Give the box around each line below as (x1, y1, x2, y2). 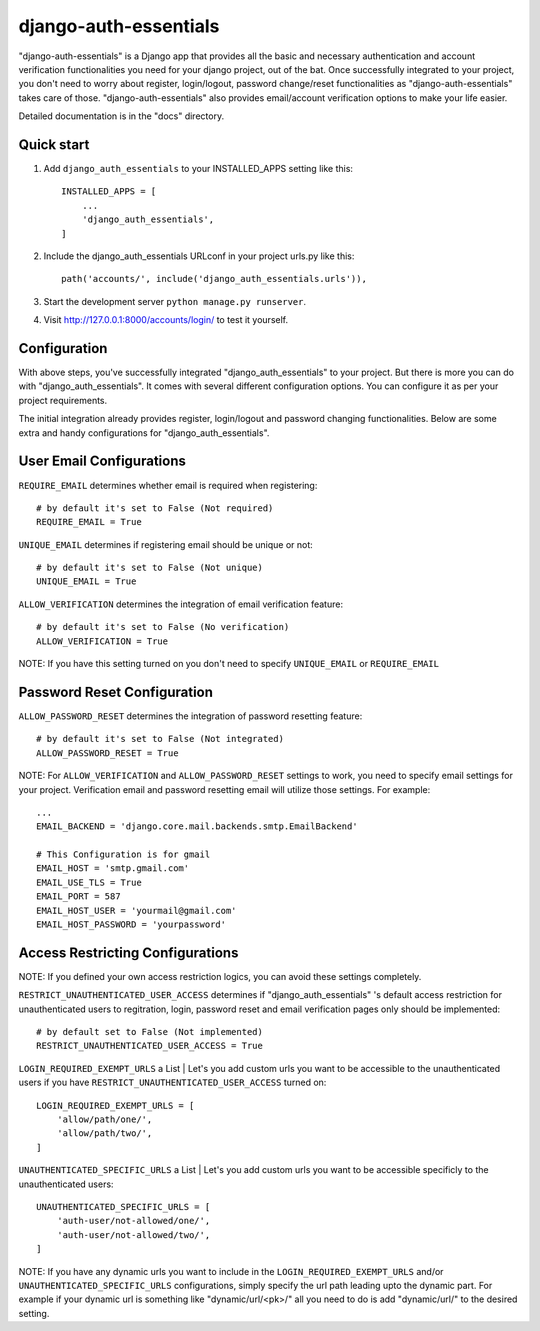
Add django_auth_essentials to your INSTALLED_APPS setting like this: (43, 163, 354, 175)
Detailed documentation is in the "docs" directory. (18, 110, 225, 122)
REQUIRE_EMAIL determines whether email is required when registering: (18, 479, 318, 491)
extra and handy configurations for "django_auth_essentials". (18, 426, 270, 439)
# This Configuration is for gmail (36, 849, 211, 860)
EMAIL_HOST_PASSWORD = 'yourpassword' (36, 919, 227, 930)
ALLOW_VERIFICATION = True (36, 635, 169, 647)
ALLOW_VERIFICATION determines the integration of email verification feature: (18, 598, 344, 610)
